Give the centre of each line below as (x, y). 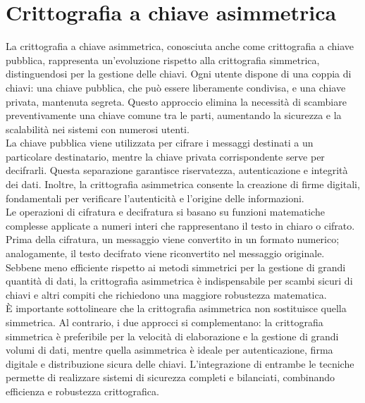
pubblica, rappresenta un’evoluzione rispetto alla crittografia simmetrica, (163, 60)
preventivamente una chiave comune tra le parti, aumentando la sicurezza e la (174, 115)
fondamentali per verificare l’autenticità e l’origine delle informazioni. (155, 198)
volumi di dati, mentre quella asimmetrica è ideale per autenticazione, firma (169, 350)
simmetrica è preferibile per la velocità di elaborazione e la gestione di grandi (172, 336)
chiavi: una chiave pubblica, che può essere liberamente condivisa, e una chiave (176, 87)
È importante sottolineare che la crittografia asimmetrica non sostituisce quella (176, 308)
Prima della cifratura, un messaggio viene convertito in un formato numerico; (173, 239)
